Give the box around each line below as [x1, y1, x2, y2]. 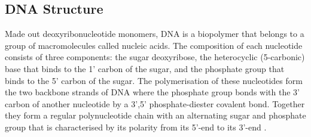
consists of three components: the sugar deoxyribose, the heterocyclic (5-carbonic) [5, 51, 305, 63]
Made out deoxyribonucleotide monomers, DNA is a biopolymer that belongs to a [5, 27, 304, 40]
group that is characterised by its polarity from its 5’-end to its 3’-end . [5, 120, 267, 133]
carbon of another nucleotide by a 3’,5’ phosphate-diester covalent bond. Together [5, 97, 305, 110]
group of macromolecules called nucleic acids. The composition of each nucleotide [5, 39, 303, 51]
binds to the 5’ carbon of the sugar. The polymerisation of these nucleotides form [5, 74, 303, 86]
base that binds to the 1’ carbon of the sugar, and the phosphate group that [5, 62, 285, 74]
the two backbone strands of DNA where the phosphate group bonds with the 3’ [5, 86, 300, 98]
